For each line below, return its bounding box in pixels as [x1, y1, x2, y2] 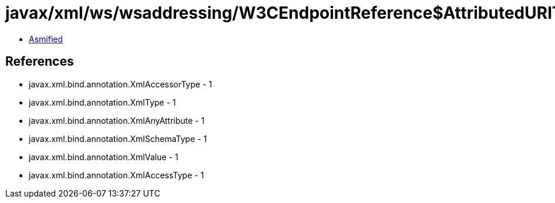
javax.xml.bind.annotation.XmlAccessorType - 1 [29, 79, 212, 89]
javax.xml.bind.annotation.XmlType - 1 [29, 97, 176, 107]
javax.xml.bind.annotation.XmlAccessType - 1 [29, 170, 204, 180]
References [5, 54, 74, 69]
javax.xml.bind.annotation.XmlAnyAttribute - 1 [29, 115, 205, 126]
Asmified [29, 33, 63, 44]
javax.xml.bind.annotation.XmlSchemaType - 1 [29, 133, 207, 144]
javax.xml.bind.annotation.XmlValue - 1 [29, 151, 179, 162]
